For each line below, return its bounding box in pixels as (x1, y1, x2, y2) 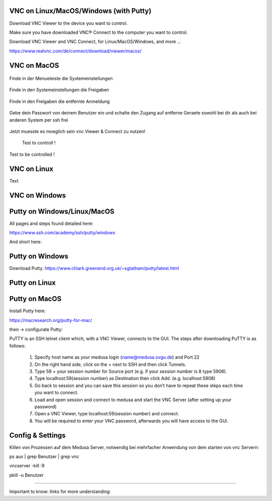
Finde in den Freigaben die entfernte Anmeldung (9, 98, 110, 104)
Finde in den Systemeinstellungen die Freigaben (9, 87, 109, 93)
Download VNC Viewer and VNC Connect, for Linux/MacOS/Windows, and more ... (9, 38, 181, 45)
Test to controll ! (22, 140, 56, 146)
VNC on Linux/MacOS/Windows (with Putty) (9, 7, 152, 15)
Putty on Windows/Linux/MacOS (9, 207, 115, 215)
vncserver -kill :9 (9, 463, 45, 469)
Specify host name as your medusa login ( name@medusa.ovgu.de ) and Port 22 (34, 354, 200, 360)
